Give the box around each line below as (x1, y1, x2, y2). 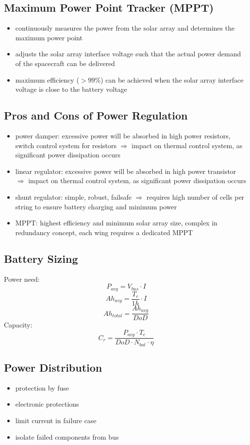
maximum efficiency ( (15, 74, 79, 85)
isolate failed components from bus (15, 431, 119, 442)
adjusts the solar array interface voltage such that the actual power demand (15, 49, 241, 59)
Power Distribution (4, 360, 102, 375)
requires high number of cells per (147, 191, 245, 202)
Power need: (4, 274, 40, 284)
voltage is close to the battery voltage (15, 84, 127, 94)
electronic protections (15, 399, 79, 409)
